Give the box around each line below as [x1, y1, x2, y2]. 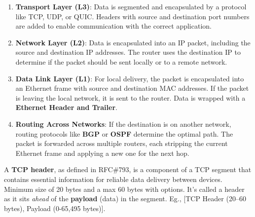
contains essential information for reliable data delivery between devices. [4, 174, 222, 184]
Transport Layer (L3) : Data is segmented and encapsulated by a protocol [15, 1, 247, 11]
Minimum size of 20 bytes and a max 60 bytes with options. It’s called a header [4, 183, 245, 194]
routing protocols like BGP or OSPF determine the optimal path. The [15, 128, 233, 139]
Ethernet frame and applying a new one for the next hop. [15, 147, 189, 158]
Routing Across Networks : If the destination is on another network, [15, 118, 231, 129]
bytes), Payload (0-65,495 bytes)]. [4, 203, 106, 213]
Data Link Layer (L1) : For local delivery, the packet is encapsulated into [15, 73, 244, 83]
